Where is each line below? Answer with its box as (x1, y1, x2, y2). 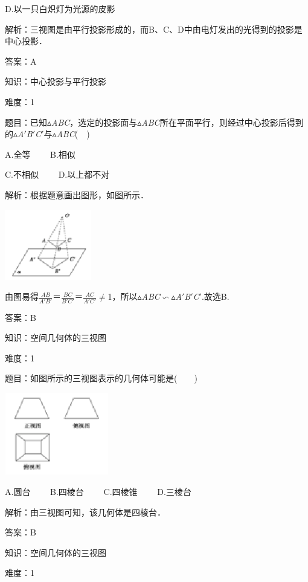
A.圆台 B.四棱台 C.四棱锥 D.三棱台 (5, 485, 191, 497)
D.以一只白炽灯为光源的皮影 (5, 2, 115, 15)
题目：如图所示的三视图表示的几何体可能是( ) (5, 372, 197, 384)
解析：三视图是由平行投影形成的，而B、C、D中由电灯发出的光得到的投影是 (5, 22, 303, 35)
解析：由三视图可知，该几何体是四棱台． (5, 505, 165, 518)
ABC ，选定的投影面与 (51, 115, 138, 128)
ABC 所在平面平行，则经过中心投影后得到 (141, 115, 304, 128)
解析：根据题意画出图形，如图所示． (5, 188, 149, 201)
